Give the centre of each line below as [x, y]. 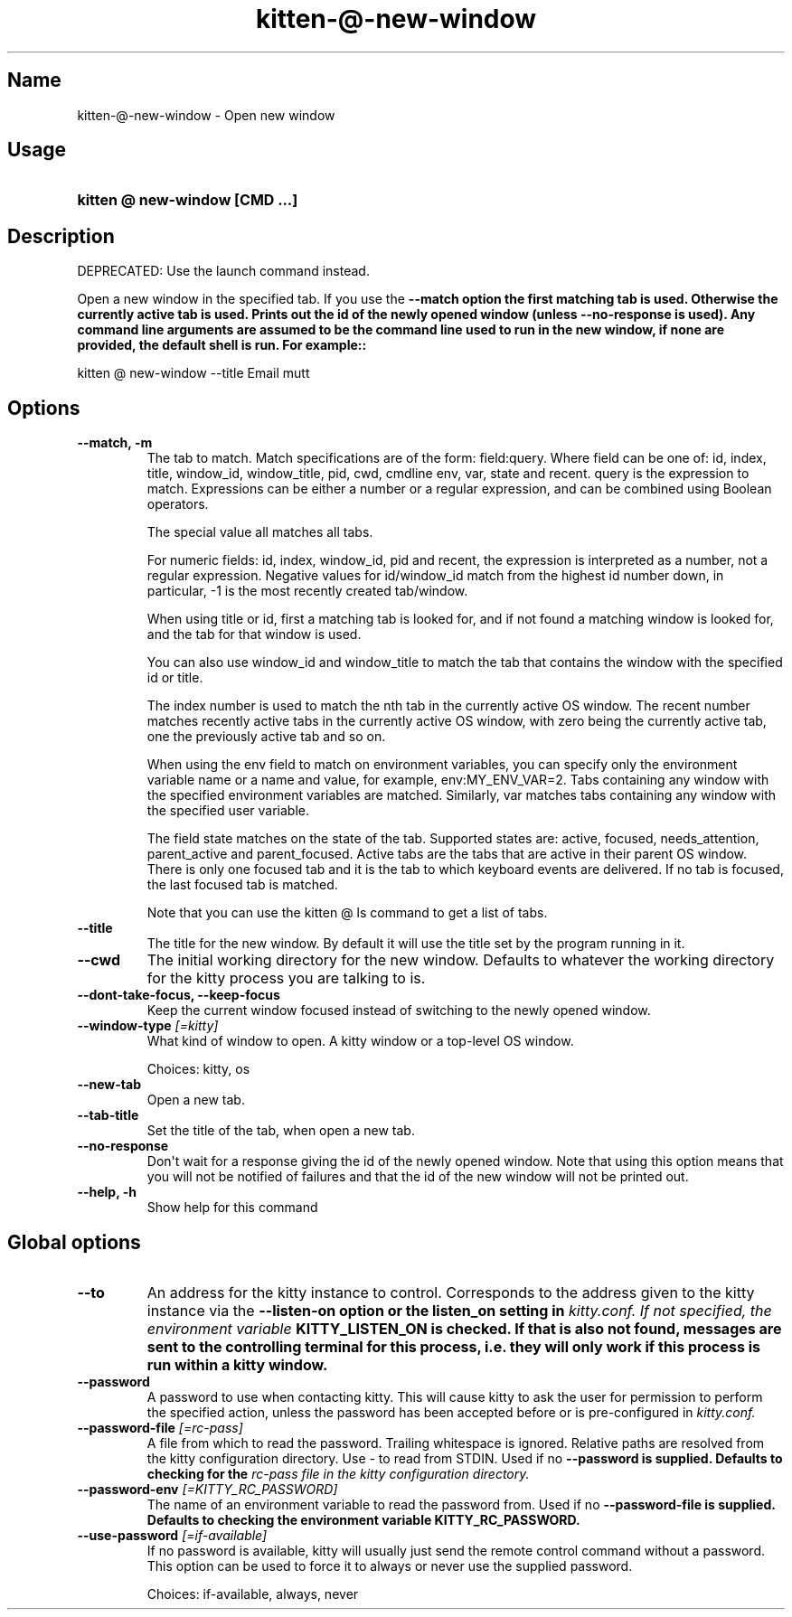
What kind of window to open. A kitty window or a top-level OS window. [360, 1041]
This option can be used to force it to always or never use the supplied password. [390, 1565]
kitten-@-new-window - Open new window [206, 115]
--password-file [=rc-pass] [160, 1427]
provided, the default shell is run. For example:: [222, 345]
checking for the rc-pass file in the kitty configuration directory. [338, 1473]
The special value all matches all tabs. [260, 532]
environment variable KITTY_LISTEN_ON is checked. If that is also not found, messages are [464, 1328]
